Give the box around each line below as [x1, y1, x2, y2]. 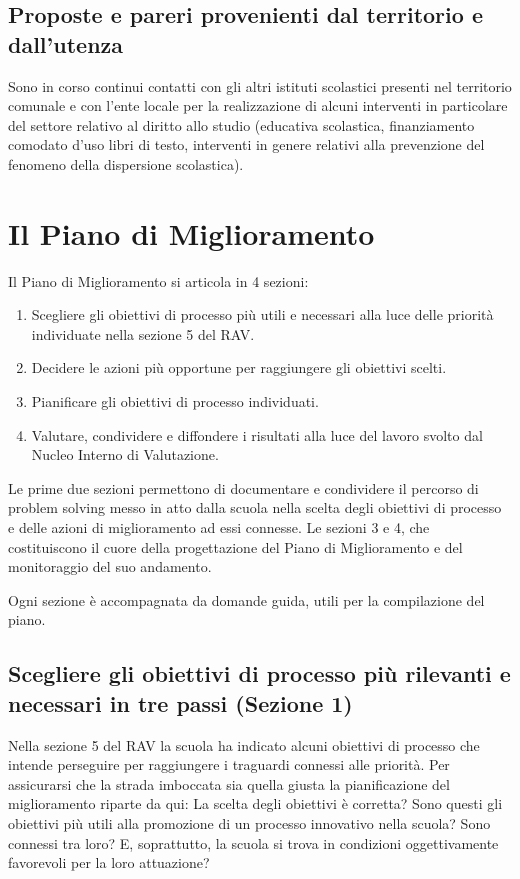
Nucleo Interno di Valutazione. [31, 444, 219, 465]
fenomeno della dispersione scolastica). [8, 153, 244, 174]
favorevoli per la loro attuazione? [8, 852, 210, 873]
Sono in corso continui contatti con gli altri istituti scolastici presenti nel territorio [8, 75, 512, 96]
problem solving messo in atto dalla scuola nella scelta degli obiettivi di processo [8, 497, 502, 518]
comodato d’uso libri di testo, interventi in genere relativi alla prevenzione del [8, 134, 485, 155]
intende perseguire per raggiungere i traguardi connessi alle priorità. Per [8, 754, 450, 775]
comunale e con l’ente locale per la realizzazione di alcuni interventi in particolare [8, 95, 508, 116]
